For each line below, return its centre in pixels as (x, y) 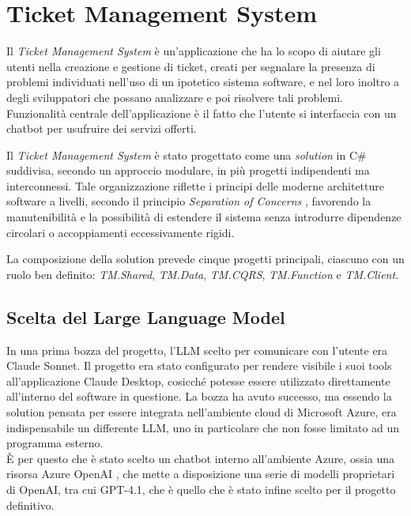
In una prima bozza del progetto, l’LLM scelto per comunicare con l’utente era (197, 350)
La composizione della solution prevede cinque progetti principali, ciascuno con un (205, 259)
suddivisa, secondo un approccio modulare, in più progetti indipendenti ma (188, 170)
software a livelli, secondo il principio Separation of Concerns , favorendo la (189, 201)
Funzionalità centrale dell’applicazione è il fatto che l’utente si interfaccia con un (202, 113)
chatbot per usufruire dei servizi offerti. (102, 128)
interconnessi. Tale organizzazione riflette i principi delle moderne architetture (195, 185)
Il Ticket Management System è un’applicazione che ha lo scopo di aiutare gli (194, 51)
